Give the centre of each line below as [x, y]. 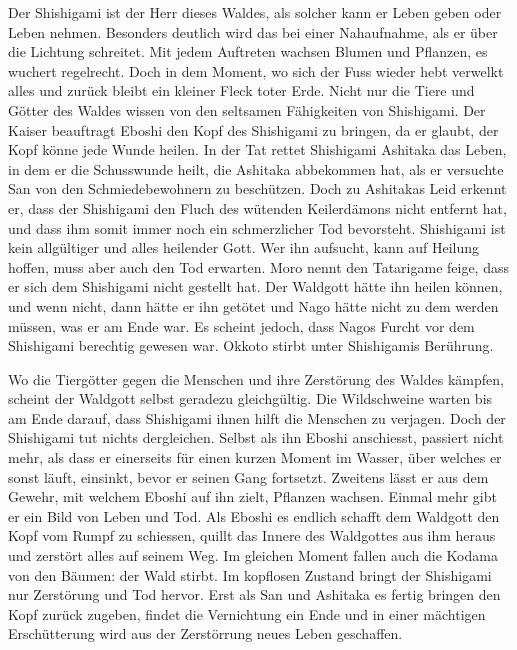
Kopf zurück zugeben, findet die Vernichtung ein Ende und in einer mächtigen [247, 613]
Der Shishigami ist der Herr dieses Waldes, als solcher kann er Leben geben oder [255, 12]
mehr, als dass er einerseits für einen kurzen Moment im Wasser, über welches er [255, 457]
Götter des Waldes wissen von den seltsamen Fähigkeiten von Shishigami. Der [247, 109]
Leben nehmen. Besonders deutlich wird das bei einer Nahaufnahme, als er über [253, 31]
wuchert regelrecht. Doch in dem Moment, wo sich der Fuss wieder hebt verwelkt [256, 70]
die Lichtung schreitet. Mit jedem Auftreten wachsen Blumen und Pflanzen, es [248, 51]
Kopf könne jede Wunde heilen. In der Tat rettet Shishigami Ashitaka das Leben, [257, 149]
